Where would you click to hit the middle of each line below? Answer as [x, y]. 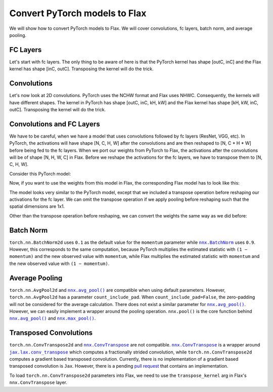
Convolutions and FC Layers [55, 124]
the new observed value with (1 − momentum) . [59, 264]
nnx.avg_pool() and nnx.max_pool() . [53, 318]
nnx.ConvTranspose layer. [38, 382]
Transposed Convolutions [51, 333]
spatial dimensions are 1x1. [37, 206]
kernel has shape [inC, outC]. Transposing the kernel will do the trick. [81, 69]
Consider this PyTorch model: [40, 173]
